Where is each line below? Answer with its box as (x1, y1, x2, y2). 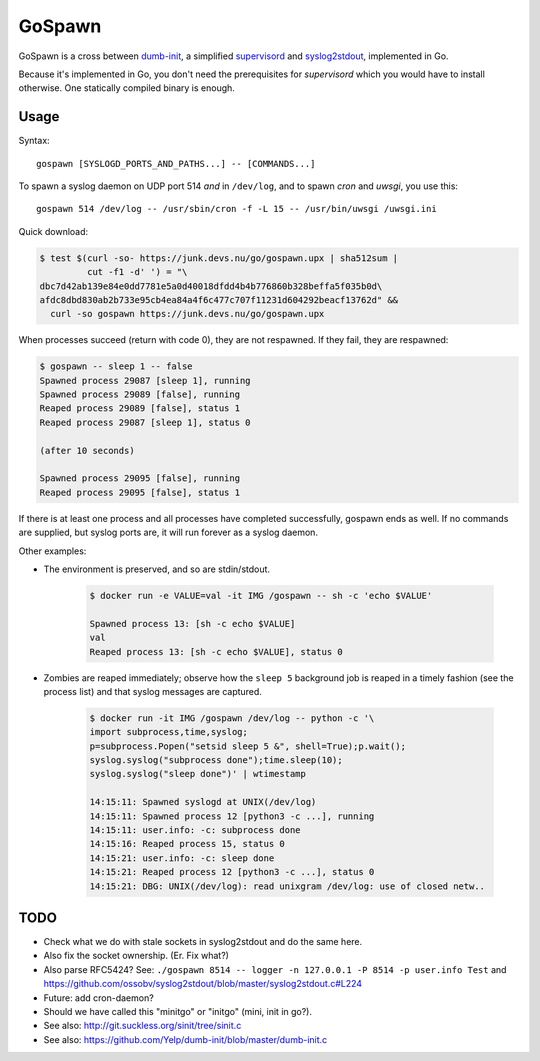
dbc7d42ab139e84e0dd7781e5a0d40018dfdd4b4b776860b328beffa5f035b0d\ (39, 280, 383, 292)
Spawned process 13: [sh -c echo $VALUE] (89, 618, 296, 629)
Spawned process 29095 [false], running (39, 473, 240, 484)
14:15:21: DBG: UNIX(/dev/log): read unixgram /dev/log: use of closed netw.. (89, 880, 485, 892)
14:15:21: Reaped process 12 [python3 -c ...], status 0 (89, 866, 375, 878)
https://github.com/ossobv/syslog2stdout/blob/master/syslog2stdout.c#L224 (43, 978, 363, 990)
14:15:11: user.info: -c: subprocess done (89, 825, 301, 836)
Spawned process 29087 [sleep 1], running (39, 375, 251, 386)
